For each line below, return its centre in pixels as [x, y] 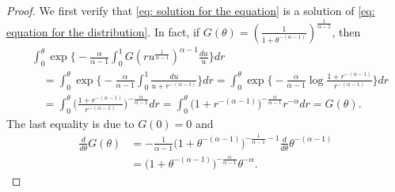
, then [346, 31]
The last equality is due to [70, 123]
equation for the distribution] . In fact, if [103, 31]
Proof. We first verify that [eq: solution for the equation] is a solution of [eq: [191, 10]
